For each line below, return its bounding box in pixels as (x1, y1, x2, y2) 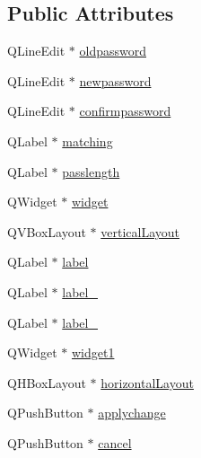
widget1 (71, 343, 115, 362)
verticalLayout (100, 222, 179, 241)
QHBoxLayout (7, 373, 86, 392)
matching (62, 131, 113, 150)
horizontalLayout (100, 373, 194, 392)
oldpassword (79, 41, 147, 60)
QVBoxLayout (7, 222, 86, 241)
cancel (98, 433, 132, 452)
